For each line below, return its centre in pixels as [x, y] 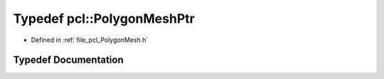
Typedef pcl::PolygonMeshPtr [104, 19]
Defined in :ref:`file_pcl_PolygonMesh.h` [90, 40]
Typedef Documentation [68, 60]
